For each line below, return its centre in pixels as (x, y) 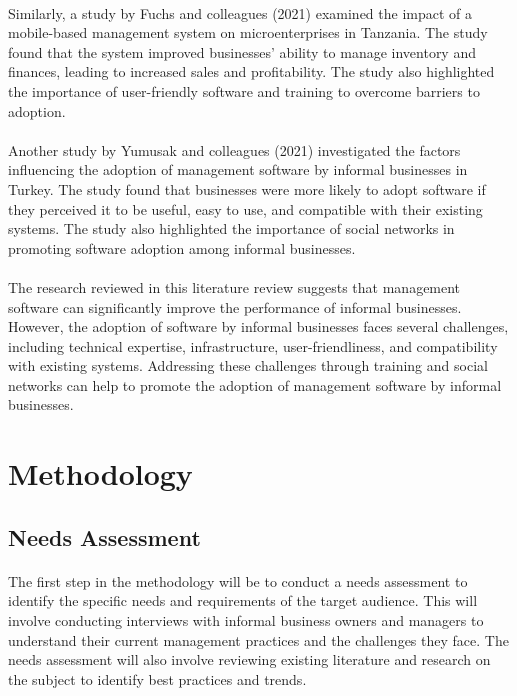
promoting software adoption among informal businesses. (182, 247)
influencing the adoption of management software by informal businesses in (238, 169)
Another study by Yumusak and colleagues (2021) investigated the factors (234, 149)
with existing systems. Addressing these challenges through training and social (248, 365)
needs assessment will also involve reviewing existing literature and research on (249, 659)
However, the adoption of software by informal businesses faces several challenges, (258, 326)
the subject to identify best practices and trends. (157, 678)
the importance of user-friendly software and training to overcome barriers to (244, 90)
